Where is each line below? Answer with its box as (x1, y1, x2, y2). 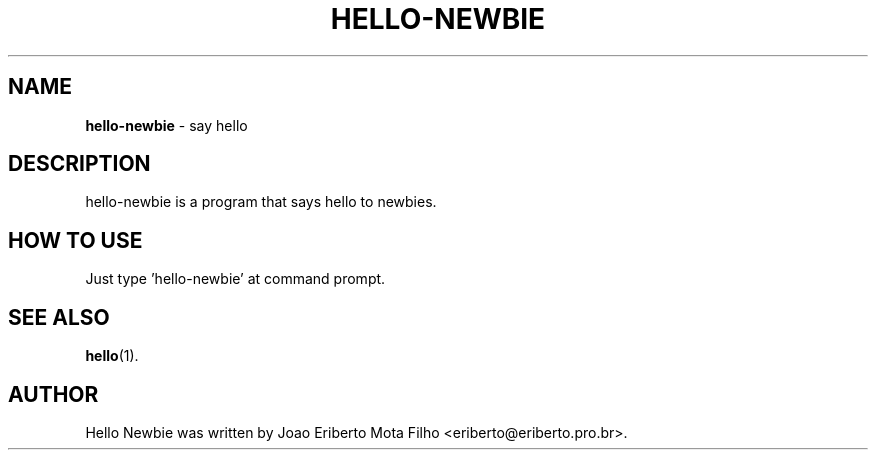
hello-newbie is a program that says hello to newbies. (85, 193, 437, 211)
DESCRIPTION (8, 151, 151, 177)
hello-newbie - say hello (85, 116, 248, 134)
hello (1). (85, 347, 139, 365)
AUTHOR (8, 381, 99, 407)
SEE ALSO (8, 304, 110, 330)
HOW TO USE (8, 227, 143, 253)
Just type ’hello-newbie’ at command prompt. (85, 270, 386, 288)
